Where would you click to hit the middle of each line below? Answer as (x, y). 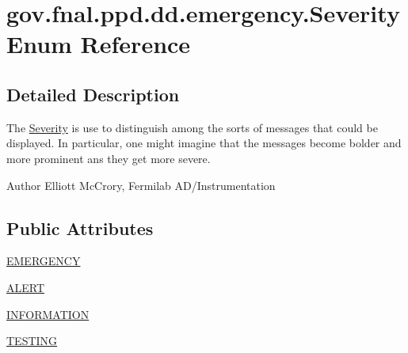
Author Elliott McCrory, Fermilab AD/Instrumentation (141, 185)
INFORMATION (48, 314)
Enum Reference (99, 44)
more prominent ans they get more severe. (109, 158)
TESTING (32, 341)
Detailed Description (93, 94)
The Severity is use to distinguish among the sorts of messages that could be (192, 127)
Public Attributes (80, 228)
